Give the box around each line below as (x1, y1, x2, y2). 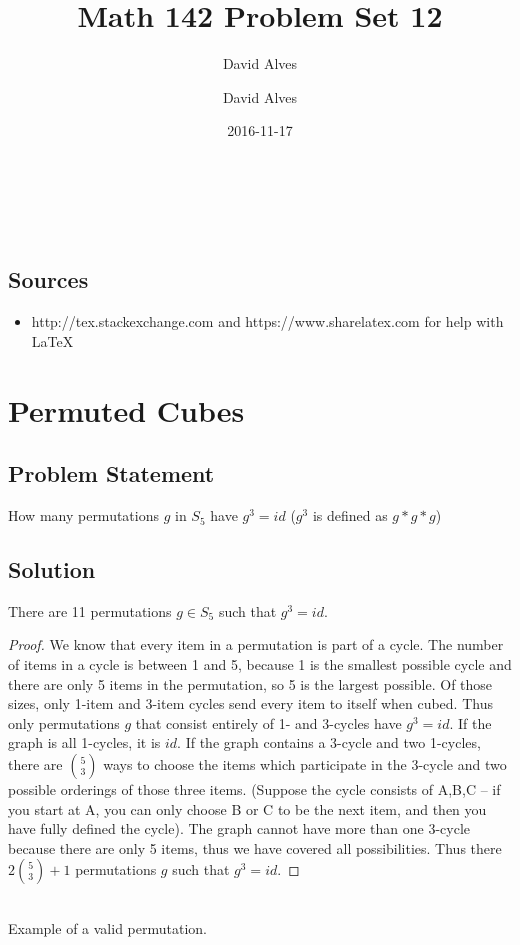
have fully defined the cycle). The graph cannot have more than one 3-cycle (8, 818, 471, 839)
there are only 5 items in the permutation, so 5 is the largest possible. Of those (8, 673, 493, 694)
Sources (8, 264, 89, 295)
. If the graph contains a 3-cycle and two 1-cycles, (177, 732, 481, 753)
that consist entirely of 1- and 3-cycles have (135, 712, 402, 733)
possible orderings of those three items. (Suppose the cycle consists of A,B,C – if (8, 779, 501, 800)
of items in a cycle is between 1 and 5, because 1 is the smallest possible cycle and (8, 654, 512, 675)
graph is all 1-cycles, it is (8, 732, 161, 753)
